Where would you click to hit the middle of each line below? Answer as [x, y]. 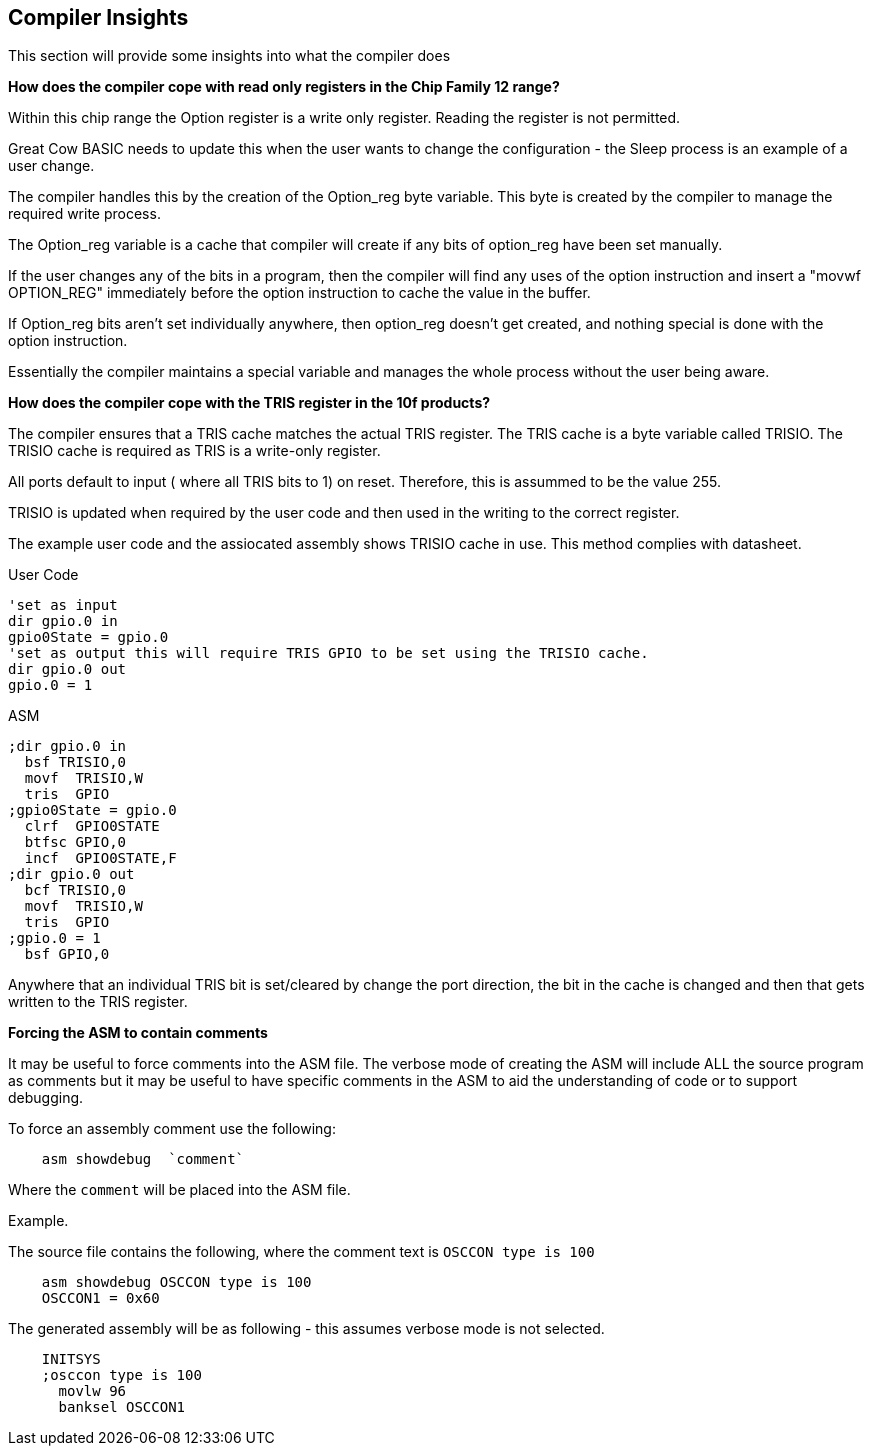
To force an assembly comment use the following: [172, 1129]
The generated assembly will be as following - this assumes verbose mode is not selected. [306, 1329]
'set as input [63, 605]
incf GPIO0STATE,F [100, 858]
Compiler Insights [98, 17]
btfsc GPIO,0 [75, 842]
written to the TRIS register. [98, 1002]
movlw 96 [92, 1391]
